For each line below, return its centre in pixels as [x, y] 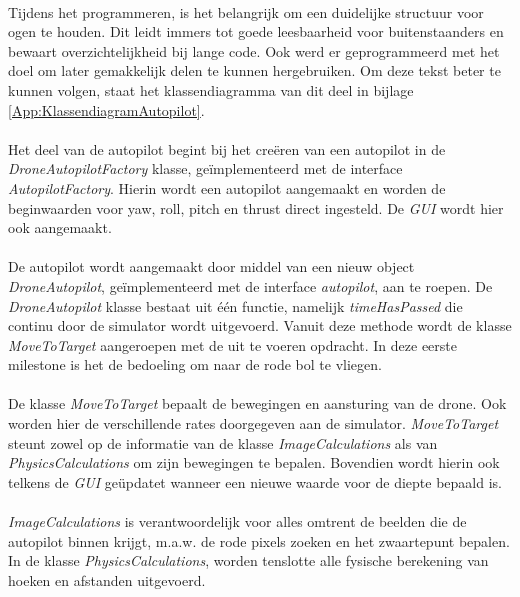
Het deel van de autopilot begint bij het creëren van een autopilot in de [227, 148]
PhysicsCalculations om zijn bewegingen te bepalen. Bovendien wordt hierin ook [254, 462]
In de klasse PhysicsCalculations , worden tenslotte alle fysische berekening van [248, 560]
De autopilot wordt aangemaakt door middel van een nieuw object [211, 266]
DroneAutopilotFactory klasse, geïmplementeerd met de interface [205, 168]
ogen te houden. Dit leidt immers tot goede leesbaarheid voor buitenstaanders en [256, 31]
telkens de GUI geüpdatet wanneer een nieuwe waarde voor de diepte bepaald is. [255, 481]
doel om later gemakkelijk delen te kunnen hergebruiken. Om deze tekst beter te [254, 70]
